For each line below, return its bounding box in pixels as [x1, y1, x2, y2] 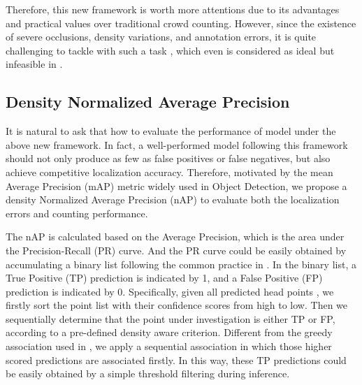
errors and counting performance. [6, 205, 148, 220]
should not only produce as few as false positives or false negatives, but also [6, 151, 331, 166]
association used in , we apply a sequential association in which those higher [6, 339, 332, 354]
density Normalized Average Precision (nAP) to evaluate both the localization [6, 192, 340, 207]
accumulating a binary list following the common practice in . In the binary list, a [6, 256, 356, 271]
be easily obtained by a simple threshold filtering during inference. [6, 366, 290, 381]
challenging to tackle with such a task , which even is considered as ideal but [6, 43, 335, 57]
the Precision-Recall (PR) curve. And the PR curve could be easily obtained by [6, 242, 347, 257]
